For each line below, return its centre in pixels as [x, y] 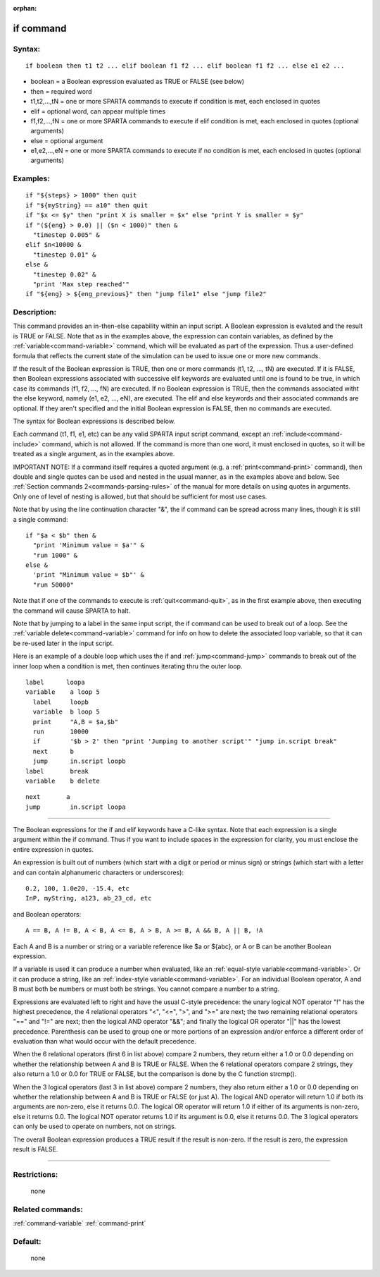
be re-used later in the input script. [63, 643]
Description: [34, 312]
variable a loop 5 [63, 692]
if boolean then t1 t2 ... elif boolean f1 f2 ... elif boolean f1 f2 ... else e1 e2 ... [185, 66]
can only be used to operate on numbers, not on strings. [95, 1126]
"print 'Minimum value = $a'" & [88, 545]
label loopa [55, 682]
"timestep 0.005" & [66, 235]
